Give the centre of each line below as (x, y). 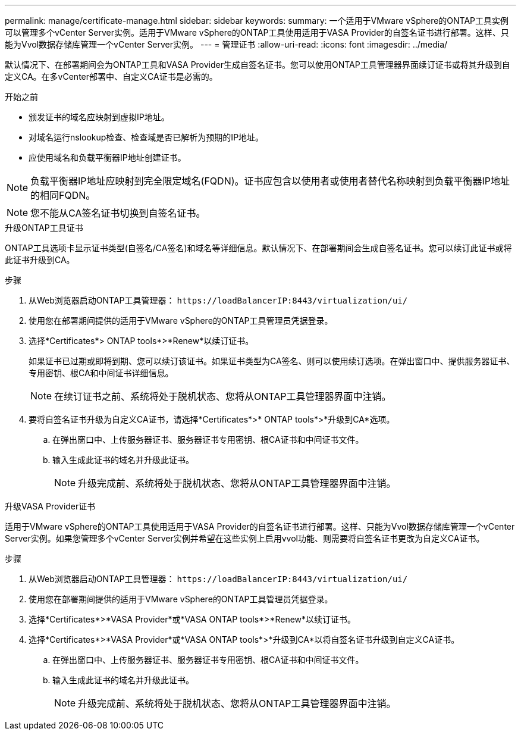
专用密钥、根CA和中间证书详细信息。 (101, 373)
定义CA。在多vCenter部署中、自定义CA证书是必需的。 (111, 76)
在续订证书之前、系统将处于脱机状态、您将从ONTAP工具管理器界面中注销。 (223, 396)
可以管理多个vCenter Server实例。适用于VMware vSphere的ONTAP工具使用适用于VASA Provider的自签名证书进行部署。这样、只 (257, 32)
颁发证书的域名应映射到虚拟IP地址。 (99, 117)
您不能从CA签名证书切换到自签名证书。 (118, 213)
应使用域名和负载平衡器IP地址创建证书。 (107, 157)
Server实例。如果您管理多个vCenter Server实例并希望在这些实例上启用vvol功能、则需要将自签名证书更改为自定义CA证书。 (245, 538)
